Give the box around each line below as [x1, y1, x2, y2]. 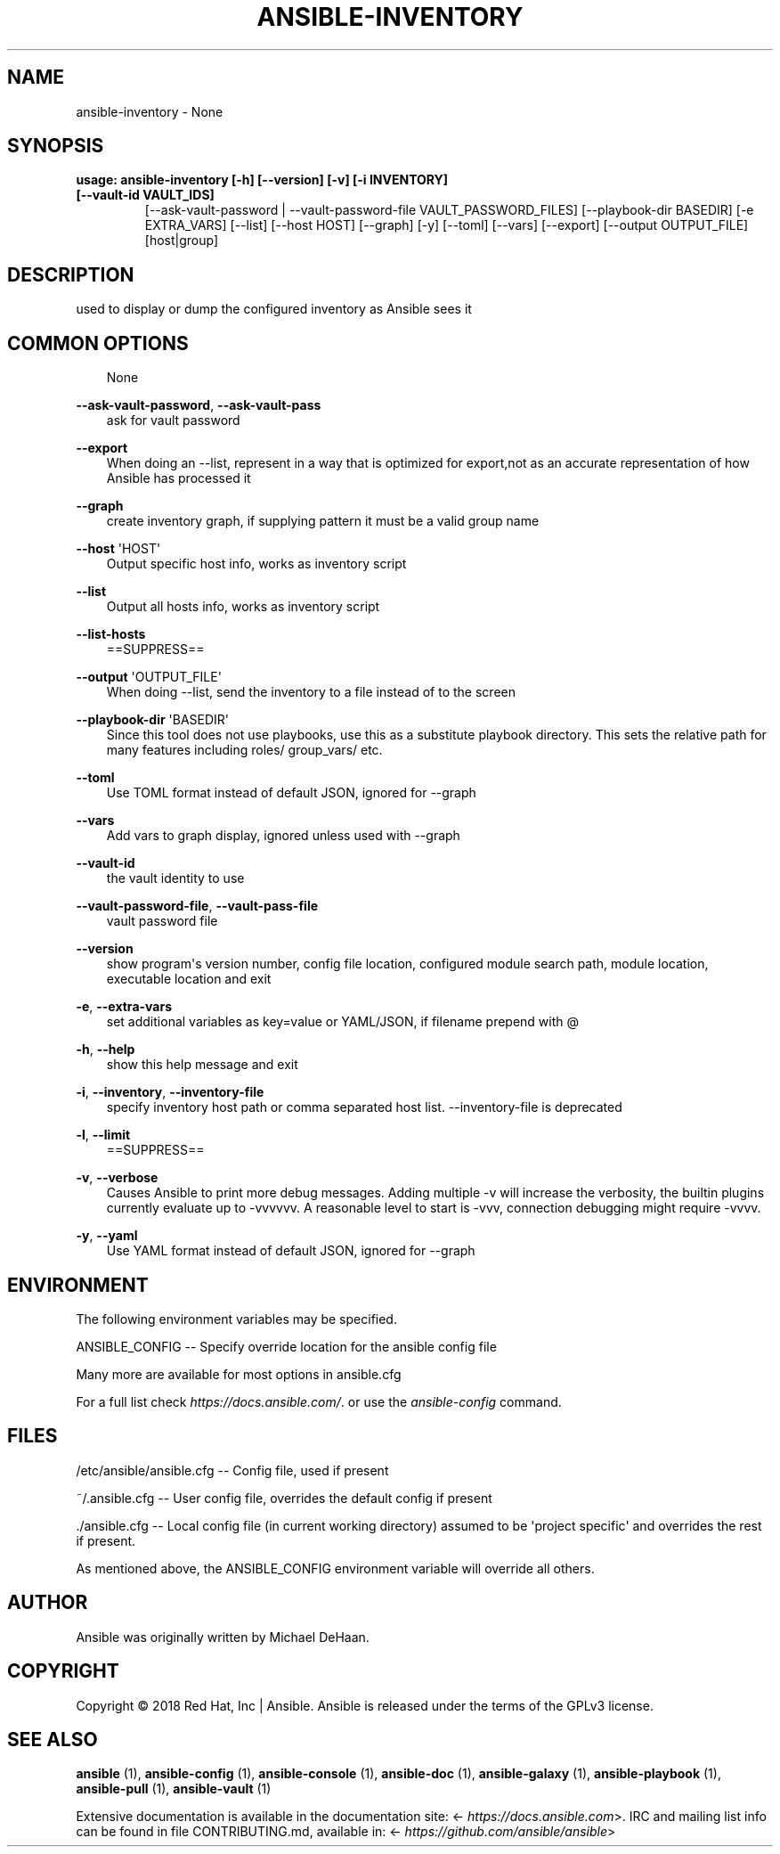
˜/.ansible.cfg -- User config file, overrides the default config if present [76, 1490, 492, 1506]
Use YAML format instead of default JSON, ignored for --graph [106, 1243, 475, 1259]
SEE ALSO [7, 1727, 98, 1751]
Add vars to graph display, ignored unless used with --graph [106, 828, 460, 844]
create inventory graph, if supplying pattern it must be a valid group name [106, 513, 540, 529]
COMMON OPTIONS [7, 331, 189, 355]
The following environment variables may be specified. [76, 1311, 397, 1327]
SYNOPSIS [7, 135, 104, 158]
